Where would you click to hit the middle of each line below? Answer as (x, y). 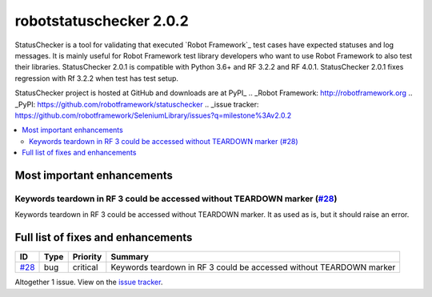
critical (85, 267)
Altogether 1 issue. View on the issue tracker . (89, 282)
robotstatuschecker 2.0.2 (102, 21)
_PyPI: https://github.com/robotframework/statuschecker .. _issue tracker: (137, 104)
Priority (87, 257)
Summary (130, 257)
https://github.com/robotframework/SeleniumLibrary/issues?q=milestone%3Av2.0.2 (153, 115)
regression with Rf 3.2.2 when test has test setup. (97, 78)
